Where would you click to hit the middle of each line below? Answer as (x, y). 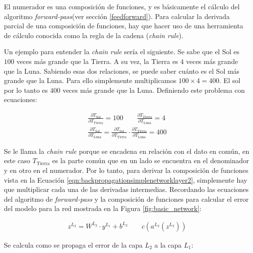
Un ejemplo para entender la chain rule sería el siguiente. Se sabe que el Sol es (122, 52)
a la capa (168, 245)
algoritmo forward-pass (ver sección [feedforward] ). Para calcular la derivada (117, 16)
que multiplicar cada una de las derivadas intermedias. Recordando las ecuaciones (126, 189)
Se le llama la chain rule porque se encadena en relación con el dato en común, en (127, 151)
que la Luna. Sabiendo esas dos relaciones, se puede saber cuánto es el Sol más (122, 71)
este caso (17, 160)
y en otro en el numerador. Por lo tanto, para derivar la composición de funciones (126, 170)
